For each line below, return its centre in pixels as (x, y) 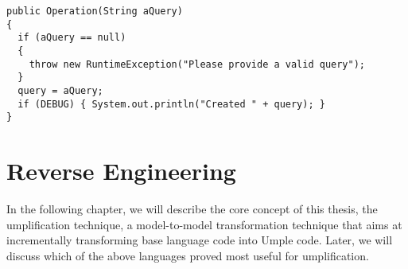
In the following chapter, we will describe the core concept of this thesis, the (192, 209)
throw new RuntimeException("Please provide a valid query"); (197, 64)
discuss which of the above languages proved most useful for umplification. (188, 255)
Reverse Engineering (121, 171)
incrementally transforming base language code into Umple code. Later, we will (200, 240)
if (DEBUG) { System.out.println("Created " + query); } (171, 104)
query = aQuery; (60, 90)
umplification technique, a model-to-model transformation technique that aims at (204, 224)
